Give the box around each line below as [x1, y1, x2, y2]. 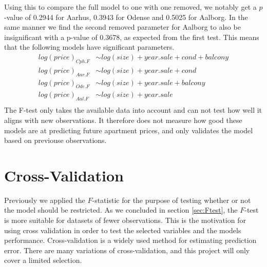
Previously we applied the [4, 194, 85, 205]
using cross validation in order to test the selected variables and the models [4, 224, 241, 235]
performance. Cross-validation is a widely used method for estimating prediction [4, 235, 257, 245]
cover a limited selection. [4, 255, 82, 265]
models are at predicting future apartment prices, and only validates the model [4, 125, 253, 135]
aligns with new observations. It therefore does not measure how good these [4, 114, 242, 125]
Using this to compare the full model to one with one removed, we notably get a [4, 2, 257, 12]
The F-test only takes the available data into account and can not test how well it [4, 105, 262, 115]
